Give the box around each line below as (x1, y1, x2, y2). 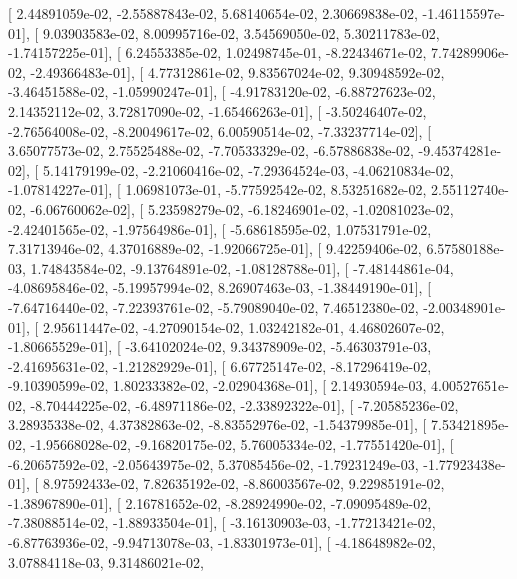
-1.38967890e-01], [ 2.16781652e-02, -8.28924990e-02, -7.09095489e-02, (8, 492, 432, 513)
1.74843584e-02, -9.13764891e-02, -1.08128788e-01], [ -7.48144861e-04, (30, 257, 454, 278)
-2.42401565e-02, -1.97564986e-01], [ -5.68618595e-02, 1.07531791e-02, (8, 218, 432, 239)
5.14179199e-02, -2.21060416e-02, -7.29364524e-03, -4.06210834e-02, (42, 159, 454, 180)
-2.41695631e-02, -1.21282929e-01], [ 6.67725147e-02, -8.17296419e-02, (8, 355, 432, 376)
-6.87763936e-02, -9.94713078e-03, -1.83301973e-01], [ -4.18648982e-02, (8, 532, 436, 553)
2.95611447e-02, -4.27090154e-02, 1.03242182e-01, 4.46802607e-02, (42, 316, 445, 337)
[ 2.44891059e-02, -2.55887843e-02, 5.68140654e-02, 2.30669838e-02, (8, 3, 418, 23)
